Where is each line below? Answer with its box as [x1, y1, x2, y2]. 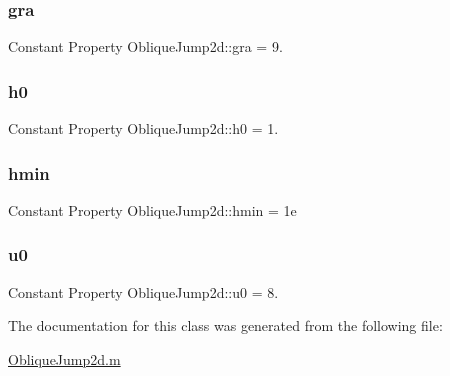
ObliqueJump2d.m [8, 348, 121, 369]
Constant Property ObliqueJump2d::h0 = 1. [8, 118, 279, 139]
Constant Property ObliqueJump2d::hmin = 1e [8, 199, 297, 220]
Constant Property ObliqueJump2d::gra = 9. [8, 36, 283, 57]
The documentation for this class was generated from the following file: [8, 315, 443, 336]
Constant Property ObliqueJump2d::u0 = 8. [8, 281, 279, 302]
